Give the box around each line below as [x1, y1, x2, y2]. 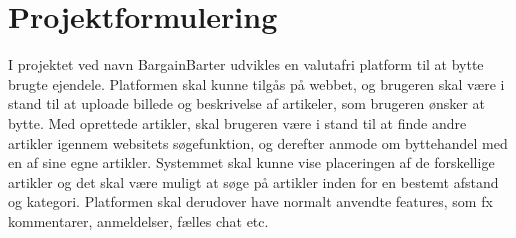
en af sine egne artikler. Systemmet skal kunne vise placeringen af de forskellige [8, 152, 495, 173]
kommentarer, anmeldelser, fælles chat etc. [8, 210, 269, 231]
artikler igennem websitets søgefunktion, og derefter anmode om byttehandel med [8, 132, 508, 153]
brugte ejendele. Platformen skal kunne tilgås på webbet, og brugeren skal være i [8, 73, 505, 94]
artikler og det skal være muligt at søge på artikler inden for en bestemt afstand [8, 171, 499, 192]
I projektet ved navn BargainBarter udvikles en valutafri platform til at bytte [8, 54, 484, 75]
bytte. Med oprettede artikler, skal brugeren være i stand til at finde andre [8, 112, 467, 133]
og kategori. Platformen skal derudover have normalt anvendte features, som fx [8, 191, 493, 212]
